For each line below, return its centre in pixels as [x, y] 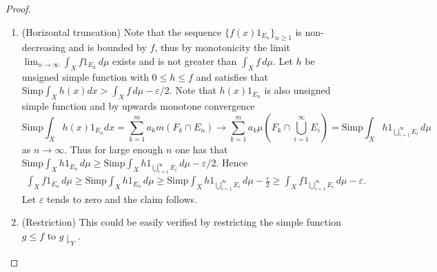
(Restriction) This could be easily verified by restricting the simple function [181, 222]
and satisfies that [232, 76]
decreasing [43, 47]
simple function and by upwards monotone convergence [138, 106]
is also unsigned [297, 90]
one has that [202, 149]
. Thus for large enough [114, 149]
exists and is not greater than [175, 60]
